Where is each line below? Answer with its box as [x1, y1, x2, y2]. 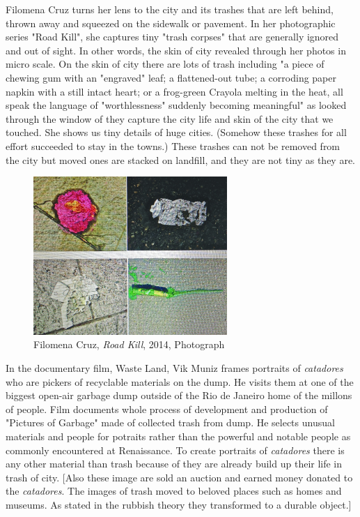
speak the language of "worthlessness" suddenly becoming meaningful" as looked [6, 98, 347, 112]
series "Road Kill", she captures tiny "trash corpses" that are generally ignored [6, 29, 339, 44]
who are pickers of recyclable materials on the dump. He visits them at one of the [6, 374, 354, 389]
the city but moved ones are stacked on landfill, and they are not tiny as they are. [6, 152, 355, 167]
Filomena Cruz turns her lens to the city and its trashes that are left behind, [6, 2, 334, 16]
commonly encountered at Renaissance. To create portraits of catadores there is [6, 442, 345, 457]
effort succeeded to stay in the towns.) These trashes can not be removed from [6, 138, 341, 153]
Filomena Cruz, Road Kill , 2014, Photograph [33, 337, 225, 352]
